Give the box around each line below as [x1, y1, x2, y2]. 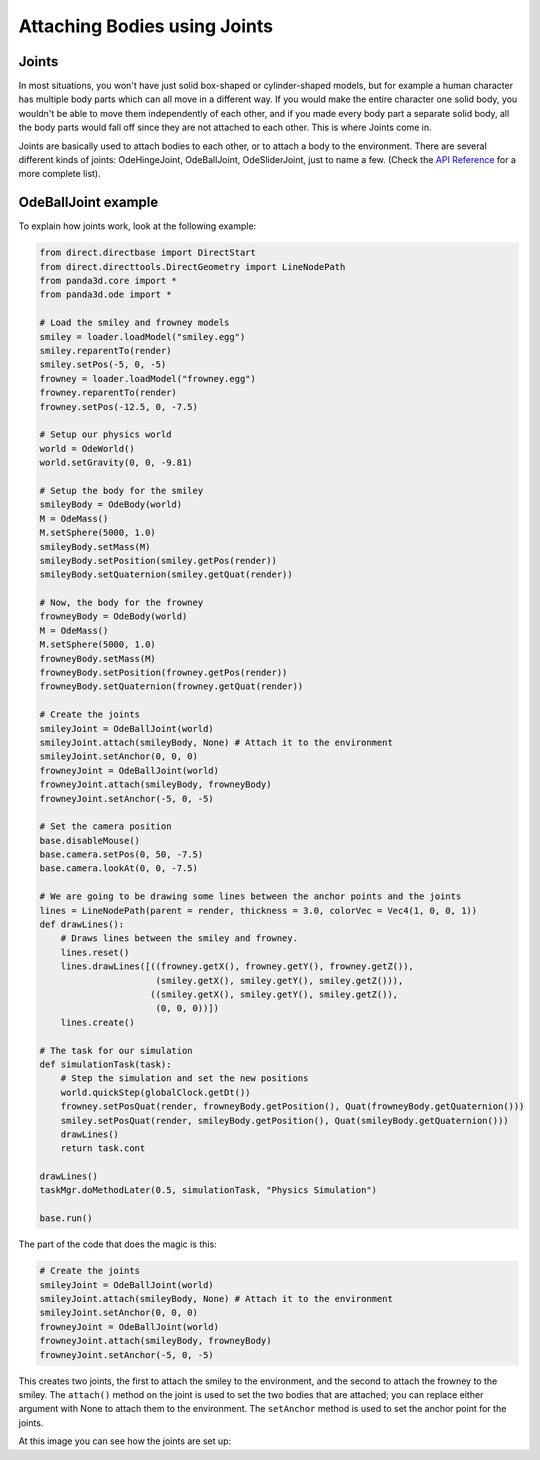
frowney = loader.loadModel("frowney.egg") [39, 373, 257, 384]
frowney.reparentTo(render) [39, 387, 177, 399]
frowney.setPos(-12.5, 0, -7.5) [39, 401, 199, 412]
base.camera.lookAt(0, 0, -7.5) [39, 863, 199, 874]
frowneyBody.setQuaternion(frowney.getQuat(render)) [39, 681, 304, 692]
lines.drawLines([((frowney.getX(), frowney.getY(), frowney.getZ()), [60, 961, 415, 972]
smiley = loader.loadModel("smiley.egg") [39, 331, 246, 342]
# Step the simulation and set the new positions [60, 1073, 309, 1084]
